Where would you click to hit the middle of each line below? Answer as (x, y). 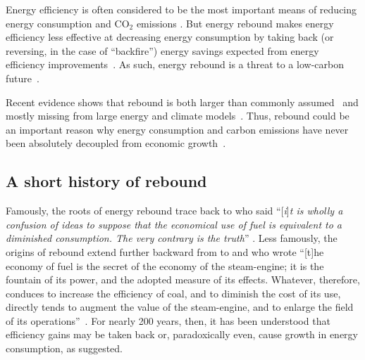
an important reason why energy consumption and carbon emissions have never (177, 129)
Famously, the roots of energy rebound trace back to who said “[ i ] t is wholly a (174, 211)
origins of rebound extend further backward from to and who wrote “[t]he (165, 251)
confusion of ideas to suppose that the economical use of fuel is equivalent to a (174, 224)
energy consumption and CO (68, 23)
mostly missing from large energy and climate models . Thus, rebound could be (178, 116)
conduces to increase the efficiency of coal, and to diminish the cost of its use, (173, 293)
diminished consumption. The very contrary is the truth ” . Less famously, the (172, 238)
